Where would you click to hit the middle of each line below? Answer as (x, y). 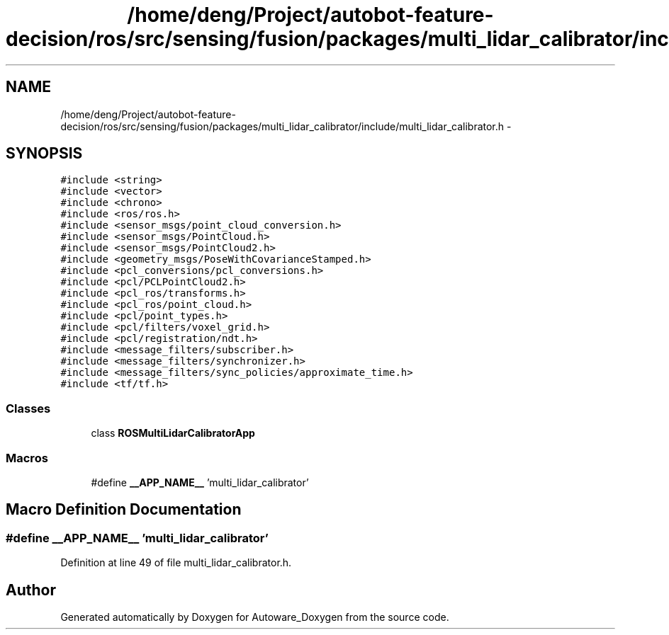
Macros (27, 458)
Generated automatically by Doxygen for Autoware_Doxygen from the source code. (255, 617)
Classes (28, 408)
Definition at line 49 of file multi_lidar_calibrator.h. (176, 563)
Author (31, 590)
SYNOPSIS (44, 154)
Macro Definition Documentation (124, 510)
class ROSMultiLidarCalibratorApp (173, 433)
